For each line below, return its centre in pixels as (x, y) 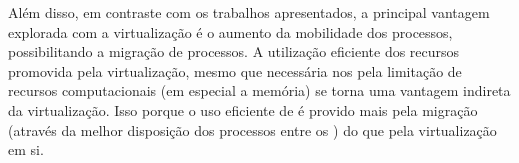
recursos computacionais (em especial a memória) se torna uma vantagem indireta (259, 90)
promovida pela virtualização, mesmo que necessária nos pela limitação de (235, 70)
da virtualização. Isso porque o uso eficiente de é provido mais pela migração (243, 109)
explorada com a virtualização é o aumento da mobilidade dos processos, (230, 31)
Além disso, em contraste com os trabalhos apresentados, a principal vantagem (249, 12)
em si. (26, 149)
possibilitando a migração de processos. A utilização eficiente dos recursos (234, 51)
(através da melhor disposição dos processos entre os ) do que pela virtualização (252, 129)
